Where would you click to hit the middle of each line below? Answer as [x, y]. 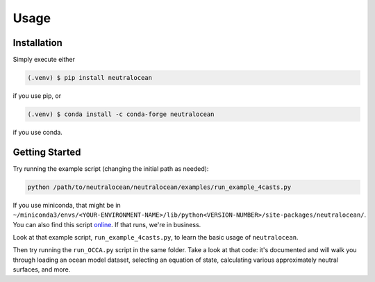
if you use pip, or [37, 96]
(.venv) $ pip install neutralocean [90, 78]
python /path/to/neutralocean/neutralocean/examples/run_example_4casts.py [159, 187]
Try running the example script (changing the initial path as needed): [111, 168]
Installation [37, 43]
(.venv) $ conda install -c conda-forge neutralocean [121, 114]
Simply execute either [44, 60]
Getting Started [47, 152]
